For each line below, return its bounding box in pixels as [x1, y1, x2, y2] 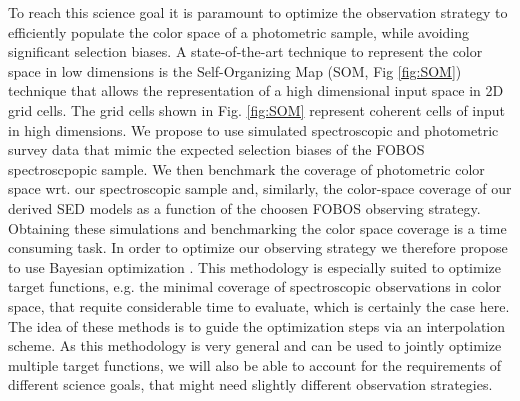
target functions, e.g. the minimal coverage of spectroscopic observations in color [8, 276, 502, 297]
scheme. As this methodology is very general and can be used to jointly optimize [8, 335, 502, 356]
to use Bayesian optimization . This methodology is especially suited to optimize [8, 256, 501, 277]
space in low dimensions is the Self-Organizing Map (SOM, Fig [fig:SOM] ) [8, 60, 462, 81]
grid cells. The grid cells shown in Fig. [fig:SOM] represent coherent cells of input [8, 99, 506, 120]
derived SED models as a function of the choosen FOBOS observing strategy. [8, 197, 481, 218]
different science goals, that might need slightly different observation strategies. [8, 374, 493, 395]
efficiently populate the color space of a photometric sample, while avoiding [8, 21, 470, 42]
